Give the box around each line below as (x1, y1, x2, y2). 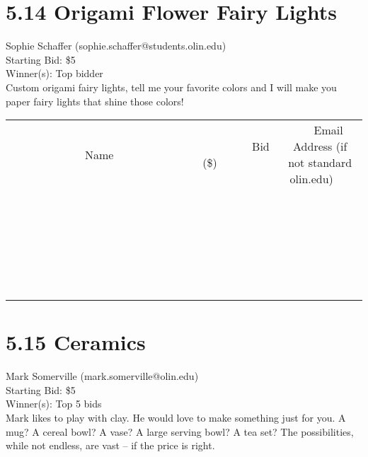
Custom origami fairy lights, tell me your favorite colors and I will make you (6, 79, 337, 94)
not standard (288, 154, 352, 171)
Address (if (293, 138, 347, 155)
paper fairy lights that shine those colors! (6, 93, 184, 108)
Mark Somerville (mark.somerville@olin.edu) (6, 369, 199, 383)
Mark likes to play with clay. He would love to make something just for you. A (6, 410, 346, 424)
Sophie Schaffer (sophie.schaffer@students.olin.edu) (6, 38, 226, 53)
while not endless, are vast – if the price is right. (6, 438, 215, 453)
